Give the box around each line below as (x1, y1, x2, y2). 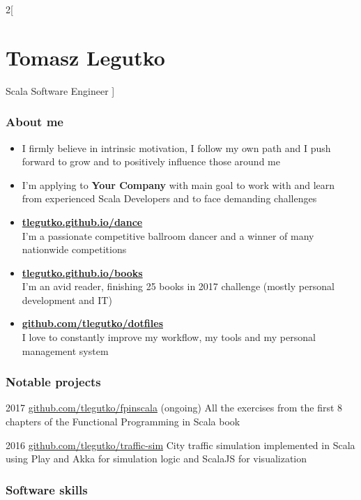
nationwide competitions (22, 242, 127, 257)
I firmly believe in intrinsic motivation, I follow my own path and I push (22, 140, 331, 155)
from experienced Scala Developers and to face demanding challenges (22, 191, 317, 206)
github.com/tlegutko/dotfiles (22, 316, 163, 331)
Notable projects (6, 373, 101, 391)
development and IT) (22, 292, 112, 307)
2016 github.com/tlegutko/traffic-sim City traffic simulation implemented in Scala (6, 437, 355, 452)
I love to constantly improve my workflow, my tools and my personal (22, 330, 316, 344)
